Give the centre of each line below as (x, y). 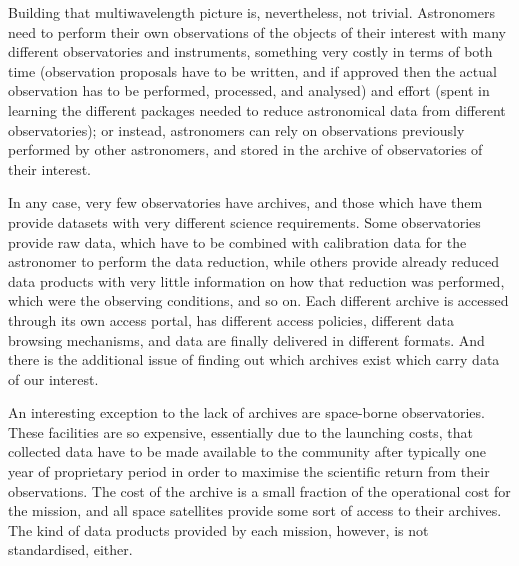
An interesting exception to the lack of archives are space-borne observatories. (246, 412)
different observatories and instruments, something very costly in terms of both (250, 51)
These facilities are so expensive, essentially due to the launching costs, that (240, 431)
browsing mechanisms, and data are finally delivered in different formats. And (246, 339)
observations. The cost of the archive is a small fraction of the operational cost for (259, 490)
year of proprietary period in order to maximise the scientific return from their (249, 471)
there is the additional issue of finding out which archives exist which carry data (254, 359)
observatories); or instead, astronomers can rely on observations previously (236, 129)
